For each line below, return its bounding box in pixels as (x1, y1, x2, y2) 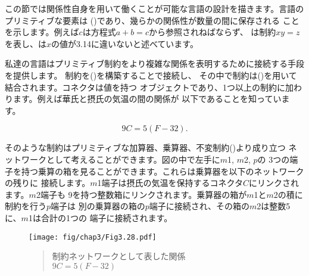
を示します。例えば (5, 26, 79, 38)
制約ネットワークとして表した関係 (52, 250, 186, 262)
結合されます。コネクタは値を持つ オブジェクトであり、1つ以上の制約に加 (5, 80, 294, 93)
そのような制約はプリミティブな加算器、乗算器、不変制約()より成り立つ (5, 141, 286, 154)
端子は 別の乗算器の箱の (51, 200, 145, 212)
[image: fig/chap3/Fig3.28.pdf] (29, 232, 157, 241)
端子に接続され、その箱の (149, 200, 249, 212)
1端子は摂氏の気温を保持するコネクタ (97, 176, 244, 189)
